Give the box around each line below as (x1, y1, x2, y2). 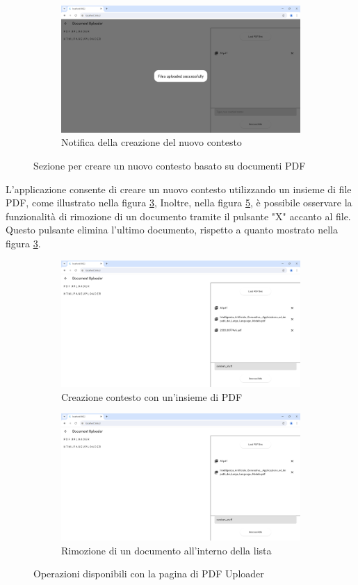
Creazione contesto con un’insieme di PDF (61, 389, 243, 404)
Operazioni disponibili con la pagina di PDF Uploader (33, 566, 264, 581)
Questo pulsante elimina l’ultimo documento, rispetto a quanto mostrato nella (6, 222, 338, 237)
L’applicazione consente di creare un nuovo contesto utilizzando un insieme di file (6, 181, 352, 196)
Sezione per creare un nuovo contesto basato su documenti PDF (33, 158, 306, 172)
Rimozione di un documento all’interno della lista (61, 543, 272, 557)
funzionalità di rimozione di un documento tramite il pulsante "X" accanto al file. (6, 208, 351, 223)
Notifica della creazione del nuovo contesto (61, 135, 242, 149)
